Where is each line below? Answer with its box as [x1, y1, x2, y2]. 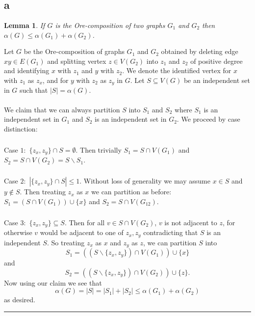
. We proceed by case [177, 114, 240, 124]
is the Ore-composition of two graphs [55, 20, 165, 30]
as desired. [4, 294, 35, 305]
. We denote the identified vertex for [122, 65, 231, 76]
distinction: [4, 123, 38, 133]
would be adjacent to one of [40, 227, 124, 237]
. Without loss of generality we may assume [79, 176, 210, 186]
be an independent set [183, 75, 250, 85]
